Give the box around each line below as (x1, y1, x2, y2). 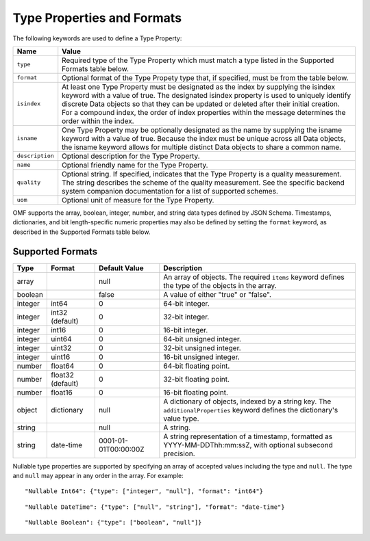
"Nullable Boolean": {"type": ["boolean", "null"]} (25, 518, 202, 527)
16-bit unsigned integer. (163, 352, 240, 362)
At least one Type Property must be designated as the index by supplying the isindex (62, 82, 336, 92)
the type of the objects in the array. (163, 280, 277, 290)
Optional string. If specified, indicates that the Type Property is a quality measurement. (62, 169, 342, 179)
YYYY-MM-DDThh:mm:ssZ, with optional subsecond (163, 440, 333, 449)
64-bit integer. (163, 298, 210, 308)
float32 (50, 370, 75, 380)
